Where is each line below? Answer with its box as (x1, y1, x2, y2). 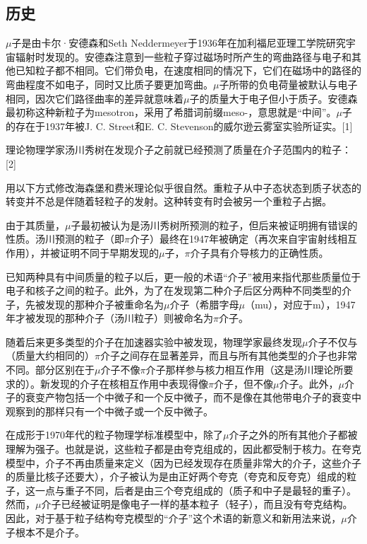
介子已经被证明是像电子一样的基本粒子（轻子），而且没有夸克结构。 (41, 497, 353, 511)
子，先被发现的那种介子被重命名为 (6, 296, 164, 311)
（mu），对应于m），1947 (244, 296, 356, 311)
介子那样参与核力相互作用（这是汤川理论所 (145, 362, 344, 377)
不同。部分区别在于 (6, 362, 95, 377)
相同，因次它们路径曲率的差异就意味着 (6, 91, 183, 105)
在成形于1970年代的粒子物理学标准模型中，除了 (6, 427, 223, 442)
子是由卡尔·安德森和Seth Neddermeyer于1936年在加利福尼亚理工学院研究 (11, 35, 346, 50)
